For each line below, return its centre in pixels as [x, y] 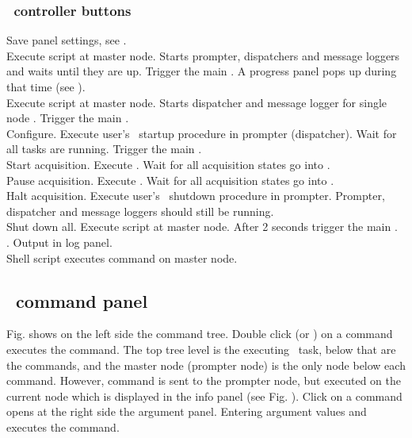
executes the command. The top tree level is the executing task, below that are [201, 349]
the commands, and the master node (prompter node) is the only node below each [206, 365]
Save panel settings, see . [67, 40]
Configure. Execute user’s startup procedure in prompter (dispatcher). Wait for [202, 133]
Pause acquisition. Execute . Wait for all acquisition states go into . [170, 180]
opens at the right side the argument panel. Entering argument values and [187, 411]
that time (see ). [46, 86]
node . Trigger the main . [68, 118]
